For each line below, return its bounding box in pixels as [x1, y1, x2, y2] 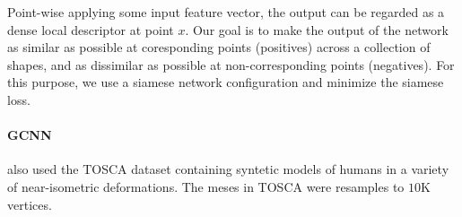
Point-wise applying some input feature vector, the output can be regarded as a [7, 3, 445, 21]
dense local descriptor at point [7, 20, 174, 39]
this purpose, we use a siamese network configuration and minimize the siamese [7, 73, 444, 91]
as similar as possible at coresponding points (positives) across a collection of [7, 38, 431, 56]
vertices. [7, 195, 52, 213]
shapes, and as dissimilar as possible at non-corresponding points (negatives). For [7, 55, 455, 74]
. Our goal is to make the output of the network [185, 20, 449, 39]
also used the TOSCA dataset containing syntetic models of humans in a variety [7, 160, 449, 178]
